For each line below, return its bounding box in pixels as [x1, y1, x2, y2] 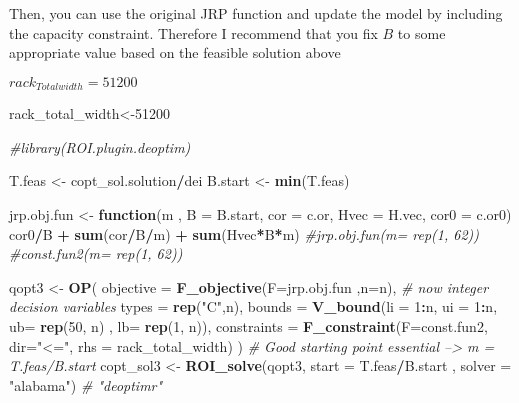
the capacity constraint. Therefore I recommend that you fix [9, 22, 378, 43]
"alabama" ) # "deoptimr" [9, 374, 163, 395]
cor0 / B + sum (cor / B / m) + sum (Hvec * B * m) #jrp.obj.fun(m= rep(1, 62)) [9, 223, 480, 244]
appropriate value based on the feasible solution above [9, 42, 341, 63]
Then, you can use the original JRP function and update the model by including [9, 3, 503, 23]
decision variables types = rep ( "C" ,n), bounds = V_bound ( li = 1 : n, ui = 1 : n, [9, 296, 498, 317]
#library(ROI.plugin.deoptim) [9, 136, 191, 157]
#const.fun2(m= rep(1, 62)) [9, 243, 183, 264]
